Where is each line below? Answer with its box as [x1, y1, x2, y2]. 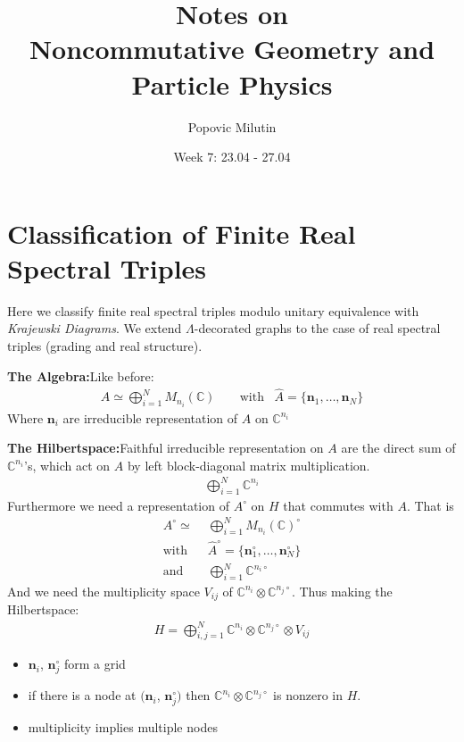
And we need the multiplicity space [7, 581, 200, 600]
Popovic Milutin [187, 117, 277, 136]
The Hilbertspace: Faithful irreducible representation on [7, 438, 324, 457]
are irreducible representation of [62, 408, 238, 427]
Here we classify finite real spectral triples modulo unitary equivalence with [7, 301, 419, 320]
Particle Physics [131, 65, 333, 102]
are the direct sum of [341, 438, 456, 457]
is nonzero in [273, 686, 343, 704]
